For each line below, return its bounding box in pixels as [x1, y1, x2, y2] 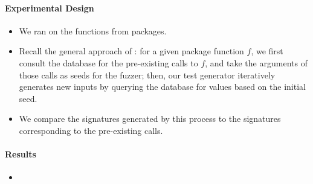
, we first [251, 45, 283, 57]
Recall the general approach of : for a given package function [19, 45, 244, 57]
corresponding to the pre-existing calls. [19, 124, 163, 136]
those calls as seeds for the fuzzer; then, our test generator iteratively [19, 68, 276, 81]
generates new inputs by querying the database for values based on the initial [19, 80, 306, 93]
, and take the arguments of [205, 56, 308, 69]
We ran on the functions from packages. [19, 24, 167, 37]
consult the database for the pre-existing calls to [19, 56, 198, 69]
